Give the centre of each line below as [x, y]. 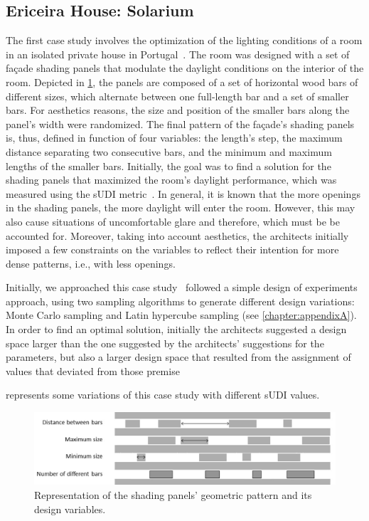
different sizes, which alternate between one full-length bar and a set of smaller [177, 96]
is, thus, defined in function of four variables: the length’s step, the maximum [174, 138]
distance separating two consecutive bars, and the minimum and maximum [169, 151]
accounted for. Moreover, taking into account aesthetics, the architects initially [177, 235]
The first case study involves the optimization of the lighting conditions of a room [184, 40]
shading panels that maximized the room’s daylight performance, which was [171, 180]
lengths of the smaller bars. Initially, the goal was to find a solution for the [169, 165]
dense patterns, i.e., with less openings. [91, 263]
